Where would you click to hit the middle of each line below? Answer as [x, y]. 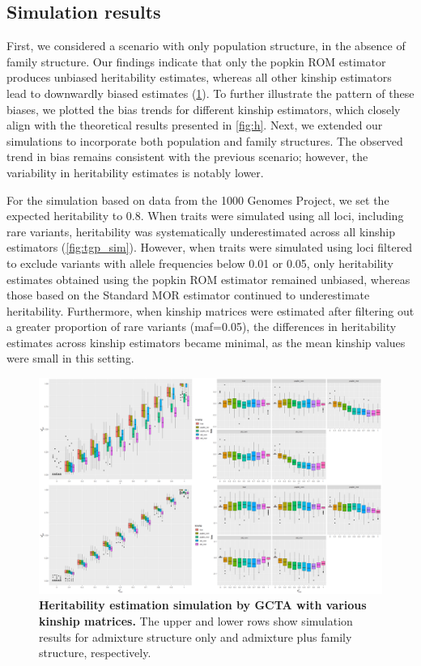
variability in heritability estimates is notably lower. [135, 172]
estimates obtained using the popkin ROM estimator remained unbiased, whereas [208, 279]
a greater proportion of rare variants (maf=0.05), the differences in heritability [202, 327]
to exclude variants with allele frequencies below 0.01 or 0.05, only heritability [200, 263]
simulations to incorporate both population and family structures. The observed [205, 140]
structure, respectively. [95, 653]
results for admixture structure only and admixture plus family [196, 636]
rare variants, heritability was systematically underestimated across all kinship [201, 231]
